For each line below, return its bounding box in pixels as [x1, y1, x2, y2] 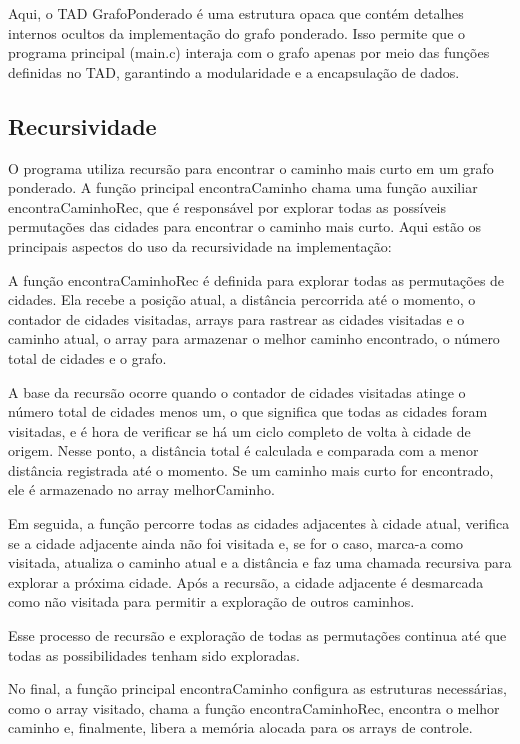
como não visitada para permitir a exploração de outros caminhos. [8, 591, 415, 612]
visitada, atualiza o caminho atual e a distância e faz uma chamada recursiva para [8, 552, 512, 573]
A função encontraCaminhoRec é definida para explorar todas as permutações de [8, 269, 505, 290]
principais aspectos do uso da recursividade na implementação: [8, 235, 392, 256]
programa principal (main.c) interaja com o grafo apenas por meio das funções [8, 42, 490, 63]
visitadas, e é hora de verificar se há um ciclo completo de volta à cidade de [8, 420, 471, 441]
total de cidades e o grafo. [8, 347, 167, 368]
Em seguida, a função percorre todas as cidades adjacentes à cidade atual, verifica [8, 513, 510, 534]
